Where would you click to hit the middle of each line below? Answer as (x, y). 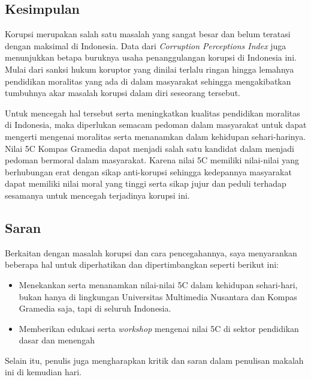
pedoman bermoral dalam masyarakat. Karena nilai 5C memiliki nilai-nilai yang (152, 160)
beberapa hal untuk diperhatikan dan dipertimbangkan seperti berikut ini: (142, 264)
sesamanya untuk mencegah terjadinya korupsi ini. (97, 195)
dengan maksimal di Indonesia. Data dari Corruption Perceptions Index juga (146, 45)
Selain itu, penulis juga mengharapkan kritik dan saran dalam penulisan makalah (154, 360)
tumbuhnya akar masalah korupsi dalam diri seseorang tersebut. (123, 93)
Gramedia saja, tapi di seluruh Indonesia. (95, 308)
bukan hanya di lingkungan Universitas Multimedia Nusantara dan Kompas (158, 296)
